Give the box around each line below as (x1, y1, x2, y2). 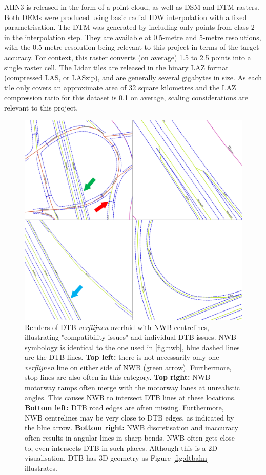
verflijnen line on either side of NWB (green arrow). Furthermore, (25, 361, 232, 372)
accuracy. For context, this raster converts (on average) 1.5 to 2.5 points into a (4, 51, 251, 62)
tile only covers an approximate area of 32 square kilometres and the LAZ (4, 82, 236, 93)
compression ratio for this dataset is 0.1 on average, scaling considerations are (4, 92, 249, 103)
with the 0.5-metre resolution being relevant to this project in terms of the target (4, 42, 259, 52)
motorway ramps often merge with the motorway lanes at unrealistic (25, 382, 240, 393)
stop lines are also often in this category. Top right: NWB (25, 372, 211, 382)
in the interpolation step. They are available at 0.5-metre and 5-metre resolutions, (4, 31, 261, 42)
